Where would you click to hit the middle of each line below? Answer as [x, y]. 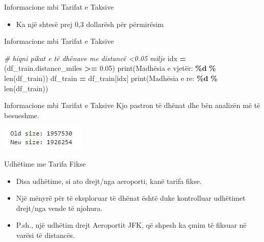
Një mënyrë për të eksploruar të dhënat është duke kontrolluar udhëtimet [131, 198]
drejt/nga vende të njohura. [59, 208]
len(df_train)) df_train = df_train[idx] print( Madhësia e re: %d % [111, 78]
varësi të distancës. [45, 235]
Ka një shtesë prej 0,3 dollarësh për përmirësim [90, 24]
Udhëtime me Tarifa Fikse [45, 163]
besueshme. [22, 115]
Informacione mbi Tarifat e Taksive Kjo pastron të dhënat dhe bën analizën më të [132, 105]
